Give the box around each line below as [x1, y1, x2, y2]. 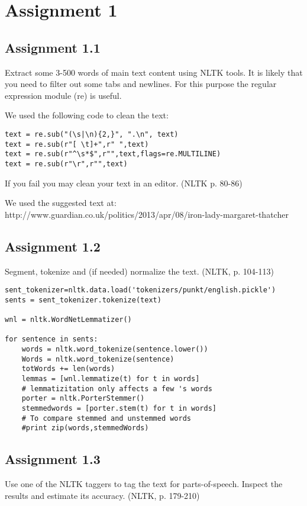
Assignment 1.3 [5, 450, 101, 468]
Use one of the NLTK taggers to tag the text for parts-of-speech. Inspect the [5, 478, 283, 490]
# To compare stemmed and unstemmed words [21, 414, 191, 423]
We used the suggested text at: [5, 196, 117, 209]
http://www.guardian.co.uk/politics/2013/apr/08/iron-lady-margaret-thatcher [5, 208, 289, 220]
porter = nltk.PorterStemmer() [21, 394, 145, 403]
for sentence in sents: [5, 335, 98, 344]
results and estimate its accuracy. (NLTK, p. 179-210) [5, 489, 200, 501]
